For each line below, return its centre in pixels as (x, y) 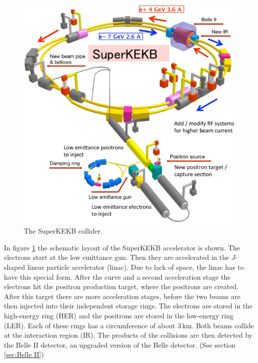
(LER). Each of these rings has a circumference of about (90, 325)
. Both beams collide (223, 325)
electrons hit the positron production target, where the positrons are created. (121, 286)
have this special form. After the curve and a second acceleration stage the (117, 276)
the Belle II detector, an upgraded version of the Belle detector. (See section (120, 344)
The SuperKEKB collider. (63, 231)
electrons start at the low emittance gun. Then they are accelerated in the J (120, 257)
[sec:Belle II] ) (24, 354)
